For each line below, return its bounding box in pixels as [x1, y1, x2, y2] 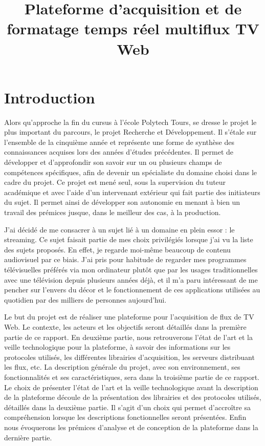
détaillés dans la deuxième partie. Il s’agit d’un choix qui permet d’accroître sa [4, 401, 251, 412]
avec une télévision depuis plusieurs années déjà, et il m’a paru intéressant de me [4, 274, 258, 285]
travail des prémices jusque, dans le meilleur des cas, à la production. [4, 207, 221, 218]
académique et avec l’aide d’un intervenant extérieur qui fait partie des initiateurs [4, 186, 260, 197]
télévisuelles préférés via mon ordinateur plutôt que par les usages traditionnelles [4, 264, 258, 274]
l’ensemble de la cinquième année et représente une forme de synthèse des [4, 136, 234, 147]
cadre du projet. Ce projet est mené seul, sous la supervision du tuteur [4, 177, 226, 187]
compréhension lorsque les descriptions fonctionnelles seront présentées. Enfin [4, 412, 247, 422]
